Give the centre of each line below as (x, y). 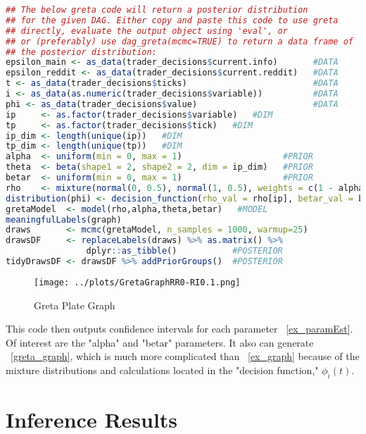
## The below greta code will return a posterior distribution (157, 10)
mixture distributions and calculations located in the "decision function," (162, 370)
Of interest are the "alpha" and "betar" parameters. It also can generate (160, 342)
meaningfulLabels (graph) (64, 219)
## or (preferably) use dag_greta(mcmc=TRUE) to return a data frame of (179, 41)
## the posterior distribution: (81, 52)
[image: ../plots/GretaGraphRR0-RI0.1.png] (137, 282)
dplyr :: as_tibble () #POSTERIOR (184, 251)
